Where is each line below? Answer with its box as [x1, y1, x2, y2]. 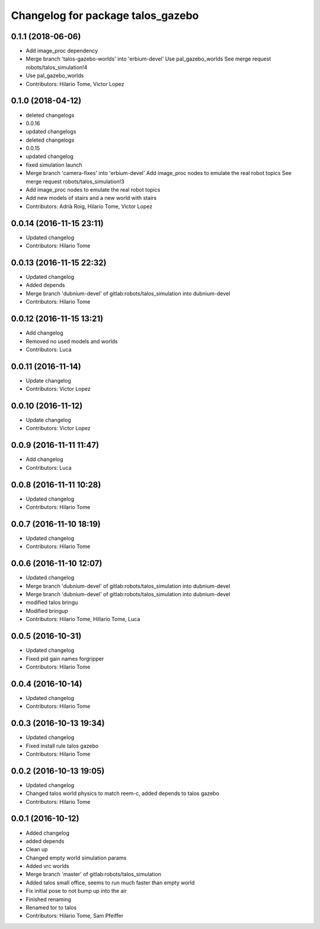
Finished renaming [25, 896, 71, 903]
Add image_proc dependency [25, 47, 98, 55]
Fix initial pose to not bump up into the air [25, 887, 127, 895]
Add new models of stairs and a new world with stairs [25, 195, 157, 202]
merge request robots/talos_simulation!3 [25, 178, 124, 185]
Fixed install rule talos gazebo [25, 742, 99, 749]
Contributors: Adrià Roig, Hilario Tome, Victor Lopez [25, 202, 153, 210]
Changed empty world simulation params [25, 854, 127, 861]
